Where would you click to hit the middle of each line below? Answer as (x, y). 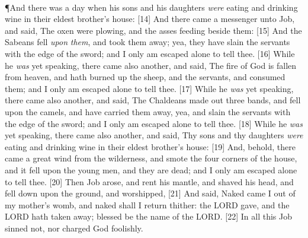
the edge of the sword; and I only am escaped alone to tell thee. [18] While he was (154, 123)
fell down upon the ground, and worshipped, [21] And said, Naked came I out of (150, 193)
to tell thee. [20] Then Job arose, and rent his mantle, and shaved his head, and (149, 181)
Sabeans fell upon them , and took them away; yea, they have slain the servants (147, 42)
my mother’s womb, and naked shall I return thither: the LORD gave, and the (147, 204)
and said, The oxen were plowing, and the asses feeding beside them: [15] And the (153, 30)
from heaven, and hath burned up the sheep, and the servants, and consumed (145, 77)
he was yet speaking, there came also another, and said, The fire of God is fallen (151, 65)
